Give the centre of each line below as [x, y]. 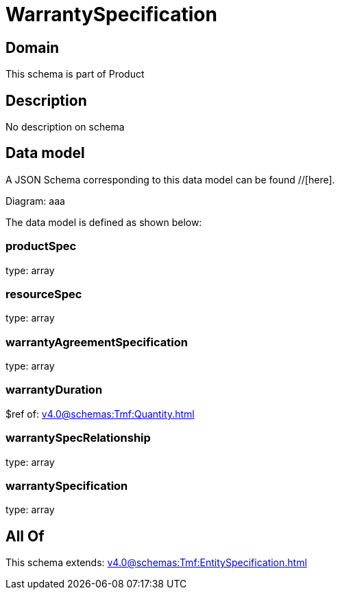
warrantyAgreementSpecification [97, 342]
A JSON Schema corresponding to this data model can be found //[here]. [170, 179]
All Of [25, 536]
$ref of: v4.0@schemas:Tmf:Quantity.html [100, 414]
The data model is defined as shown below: [104, 222]
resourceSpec [44, 294]
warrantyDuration [54, 390]
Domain [33, 47]
